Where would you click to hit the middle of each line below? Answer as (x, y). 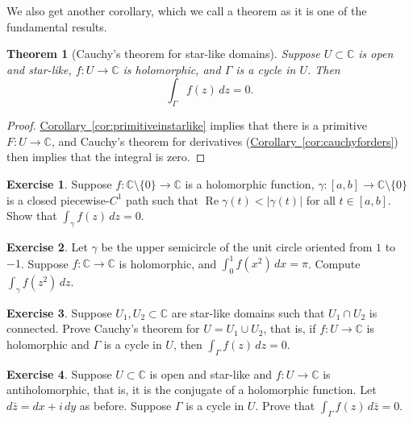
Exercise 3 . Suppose (59, 312)
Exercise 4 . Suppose (59, 373)
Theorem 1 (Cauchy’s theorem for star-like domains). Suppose (163, 54)
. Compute (334, 263)
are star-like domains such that (248, 312)
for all (321, 199)
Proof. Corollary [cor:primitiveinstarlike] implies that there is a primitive (187, 125)
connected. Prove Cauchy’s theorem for (103, 328)
